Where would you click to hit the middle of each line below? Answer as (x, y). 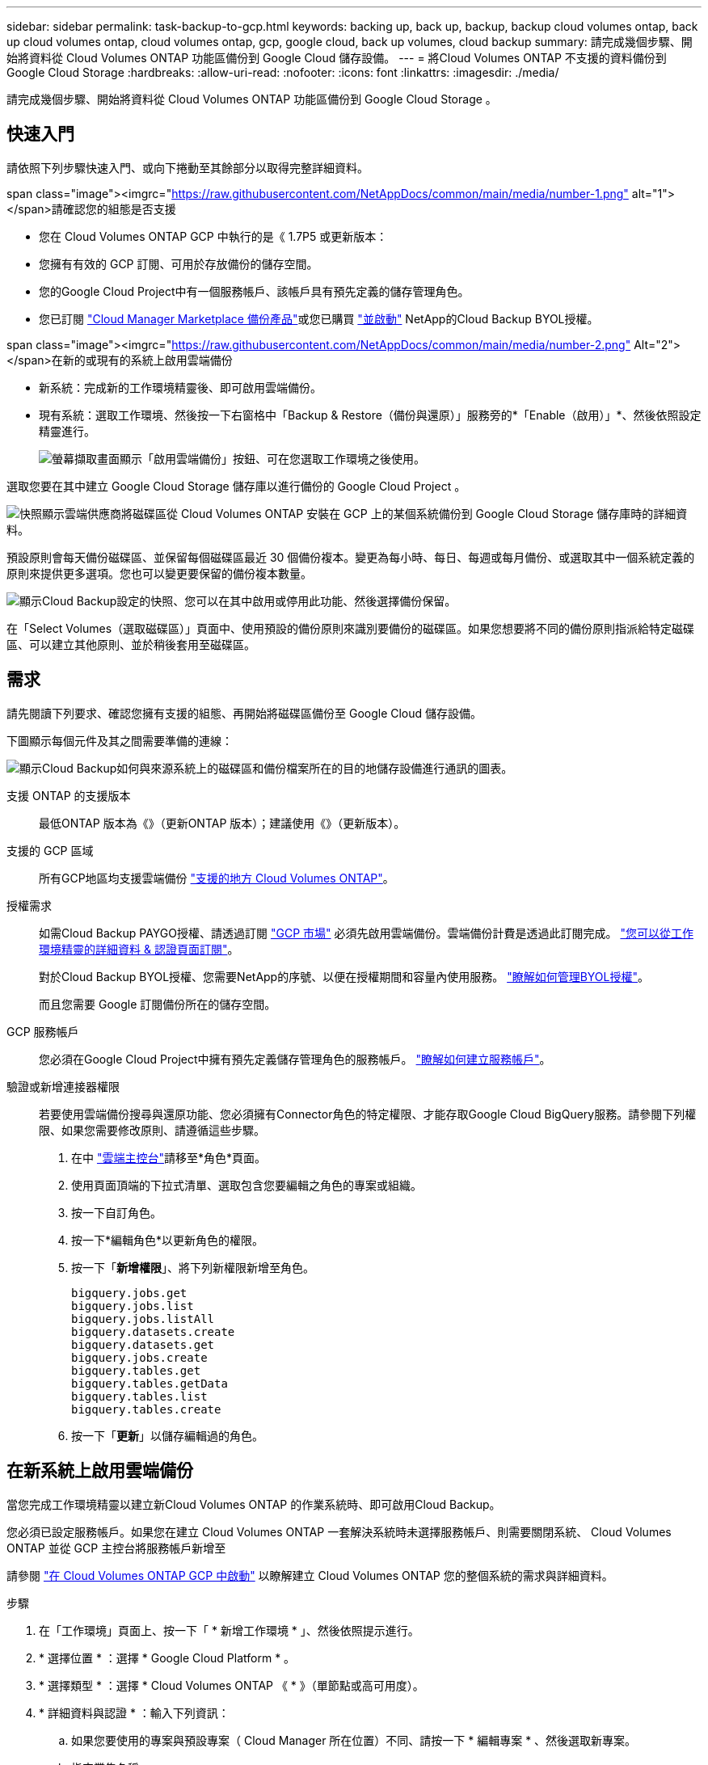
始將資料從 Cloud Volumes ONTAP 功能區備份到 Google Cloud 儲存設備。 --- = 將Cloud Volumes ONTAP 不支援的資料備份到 (337, 58)
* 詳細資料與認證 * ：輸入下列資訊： (134, 1712)
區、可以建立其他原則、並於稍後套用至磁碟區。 (131, 644)
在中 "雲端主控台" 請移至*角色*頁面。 (169, 1157)
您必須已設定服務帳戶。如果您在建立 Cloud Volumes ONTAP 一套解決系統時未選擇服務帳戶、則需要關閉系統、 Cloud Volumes (339, 1531)
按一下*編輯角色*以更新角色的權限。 (168, 1240)
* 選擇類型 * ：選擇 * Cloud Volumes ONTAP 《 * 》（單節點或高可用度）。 (232, 1685)
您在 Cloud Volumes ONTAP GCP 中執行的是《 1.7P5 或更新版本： (213, 236)
